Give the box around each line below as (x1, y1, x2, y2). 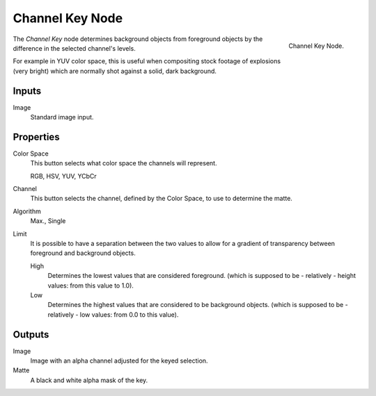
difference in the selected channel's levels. (13, 44, 136, 52)
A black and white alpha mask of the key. (30, 376, 148, 384)
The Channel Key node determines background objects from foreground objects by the (13, 35, 263, 43)
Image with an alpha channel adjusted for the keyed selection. (30, 356, 208, 365)
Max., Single (30, 217, 66, 225)
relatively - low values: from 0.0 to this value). (47, 310, 179, 319)
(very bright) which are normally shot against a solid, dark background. (13, 67, 217, 75)
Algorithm (13, 207, 41, 215)
